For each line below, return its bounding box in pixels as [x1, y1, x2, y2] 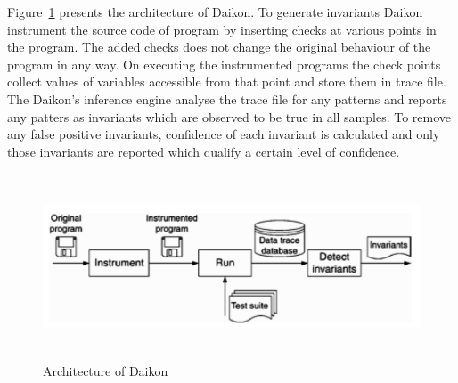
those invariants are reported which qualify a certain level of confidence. [7, 142, 400, 160]
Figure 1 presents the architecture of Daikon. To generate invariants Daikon [7, 3, 423, 20]
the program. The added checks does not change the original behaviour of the [7, 37, 431, 56]
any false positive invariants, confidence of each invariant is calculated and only [7, 125, 440, 143]
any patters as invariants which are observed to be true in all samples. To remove [7, 107, 452, 126]
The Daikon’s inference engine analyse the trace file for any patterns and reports [7, 89, 447, 108]
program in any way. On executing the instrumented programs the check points [7, 54, 441, 73]
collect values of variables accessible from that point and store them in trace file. [7, 72, 446, 91]
